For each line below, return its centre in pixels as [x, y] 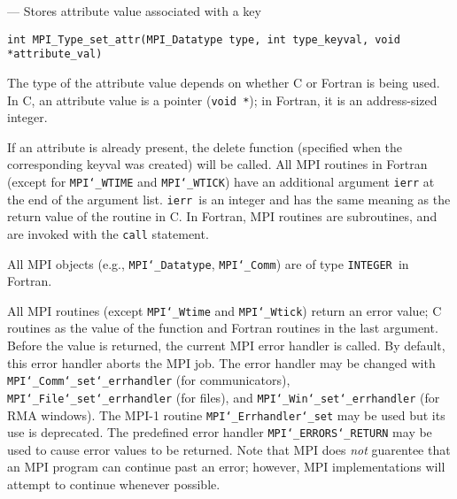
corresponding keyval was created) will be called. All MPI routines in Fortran [217, 164]
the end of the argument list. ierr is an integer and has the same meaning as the [229, 199]
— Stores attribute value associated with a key [134, 11]
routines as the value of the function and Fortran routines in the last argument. [223, 328]
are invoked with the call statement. [108, 233]
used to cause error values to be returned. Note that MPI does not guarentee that [229, 449]
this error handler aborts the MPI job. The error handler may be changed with [221, 362]
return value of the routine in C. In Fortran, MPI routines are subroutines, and [222, 216]
